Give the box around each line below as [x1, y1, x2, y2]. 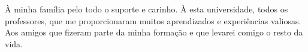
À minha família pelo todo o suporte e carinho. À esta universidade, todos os [5, 3, 288, 15]
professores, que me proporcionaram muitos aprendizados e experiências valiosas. [5, 14, 301, 27]
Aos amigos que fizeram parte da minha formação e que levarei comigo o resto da [5, 26, 303, 38]
